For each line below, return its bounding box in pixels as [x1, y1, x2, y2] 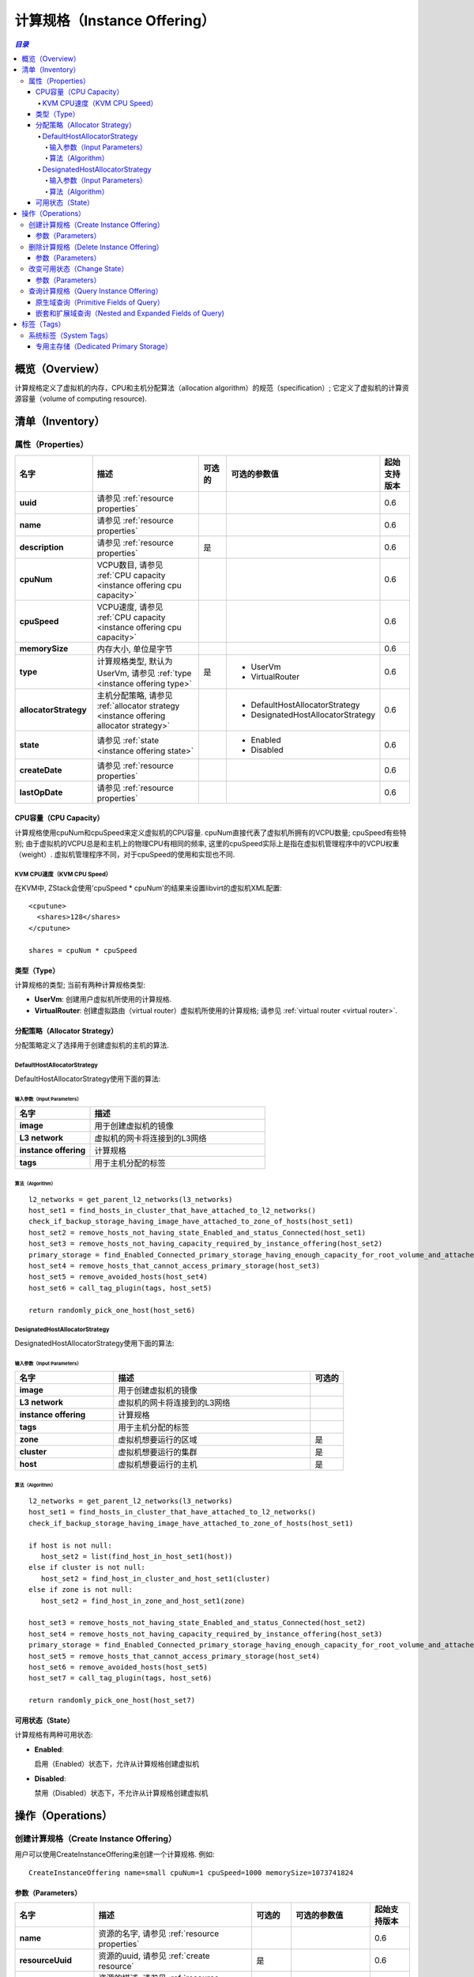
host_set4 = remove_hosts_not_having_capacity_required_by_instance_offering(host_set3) [28, 1629, 383, 1639]
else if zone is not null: [28, 1586, 134, 1594]
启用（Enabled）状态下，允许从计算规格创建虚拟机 [34, 1760, 200, 1769]
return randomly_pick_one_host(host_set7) [28, 1696, 196, 1705]
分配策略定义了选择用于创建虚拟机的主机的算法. [14, 1041, 170, 1050]
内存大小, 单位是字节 [96, 643, 173, 654]
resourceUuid [19, 1954, 73, 1965]
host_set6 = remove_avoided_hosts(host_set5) [28, 1662, 209, 1672]
